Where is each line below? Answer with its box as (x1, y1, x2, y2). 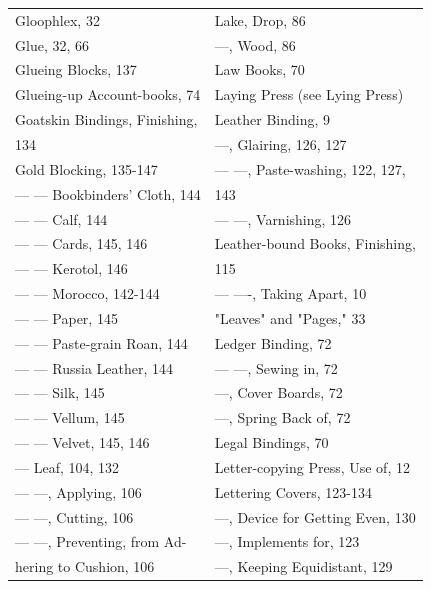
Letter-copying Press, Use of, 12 (214, 456, 410, 477)
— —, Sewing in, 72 (214, 357, 338, 378)
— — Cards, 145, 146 (15, 233, 148, 254)
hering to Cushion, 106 (15, 556, 155, 577)
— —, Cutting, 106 (15, 506, 134, 527)
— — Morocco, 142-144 (15, 283, 160, 304)
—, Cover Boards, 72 (214, 382, 343, 403)
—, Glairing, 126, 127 (214, 133, 347, 154)
